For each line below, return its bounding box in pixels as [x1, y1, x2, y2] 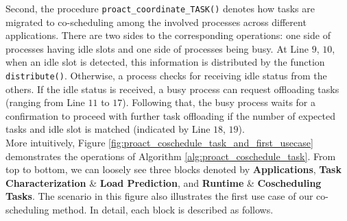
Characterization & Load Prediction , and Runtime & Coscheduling [5, 175, 322, 190]
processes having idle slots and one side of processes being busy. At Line [5, 41, 309, 55]
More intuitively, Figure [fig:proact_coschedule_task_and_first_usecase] [5, 135, 313, 150]
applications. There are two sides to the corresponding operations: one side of [5, 28, 331, 42]
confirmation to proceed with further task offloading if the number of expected [5, 108, 335, 122]
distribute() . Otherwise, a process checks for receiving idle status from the [5, 68, 327, 83]
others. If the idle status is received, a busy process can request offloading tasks [5, 81, 339, 96]
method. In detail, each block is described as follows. [52, 203, 274, 217]
